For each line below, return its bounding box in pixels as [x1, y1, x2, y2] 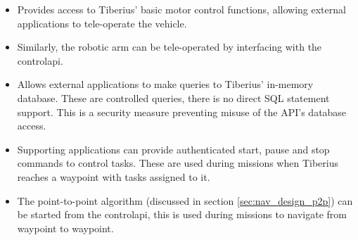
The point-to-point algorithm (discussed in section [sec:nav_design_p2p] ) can [17, 193, 353, 208]
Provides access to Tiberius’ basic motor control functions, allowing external [17, 2, 346, 16]
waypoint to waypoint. [17, 220, 114, 235]
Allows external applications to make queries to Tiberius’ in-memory [17, 77, 314, 91]
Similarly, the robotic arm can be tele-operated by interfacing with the [17, 39, 322, 54]
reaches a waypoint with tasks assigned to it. [17, 169, 210, 184]
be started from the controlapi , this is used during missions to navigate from [17, 207, 347, 222]
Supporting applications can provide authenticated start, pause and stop [17, 141, 330, 156]
